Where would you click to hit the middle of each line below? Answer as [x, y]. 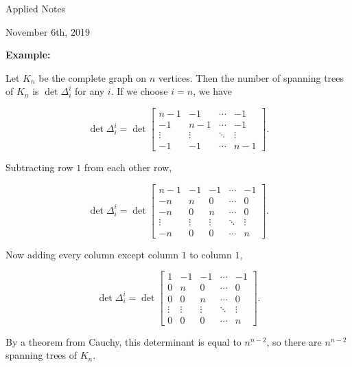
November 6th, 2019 [48, 31]
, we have [212, 91]
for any [90, 91]
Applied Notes [36, 8]
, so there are [294, 341]
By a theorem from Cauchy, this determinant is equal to [124, 341]
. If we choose [139, 91]
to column [211, 254]
